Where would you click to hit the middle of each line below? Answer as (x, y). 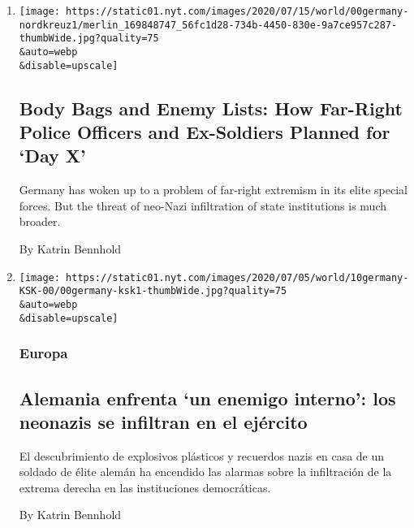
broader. (40, 221)
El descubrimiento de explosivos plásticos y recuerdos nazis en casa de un (202, 455)
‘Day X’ (52, 156)
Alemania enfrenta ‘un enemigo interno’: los (207, 398)
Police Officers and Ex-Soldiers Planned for (205, 132)
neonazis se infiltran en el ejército (163, 421)
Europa (43, 353)
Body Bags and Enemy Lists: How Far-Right (211, 108)
